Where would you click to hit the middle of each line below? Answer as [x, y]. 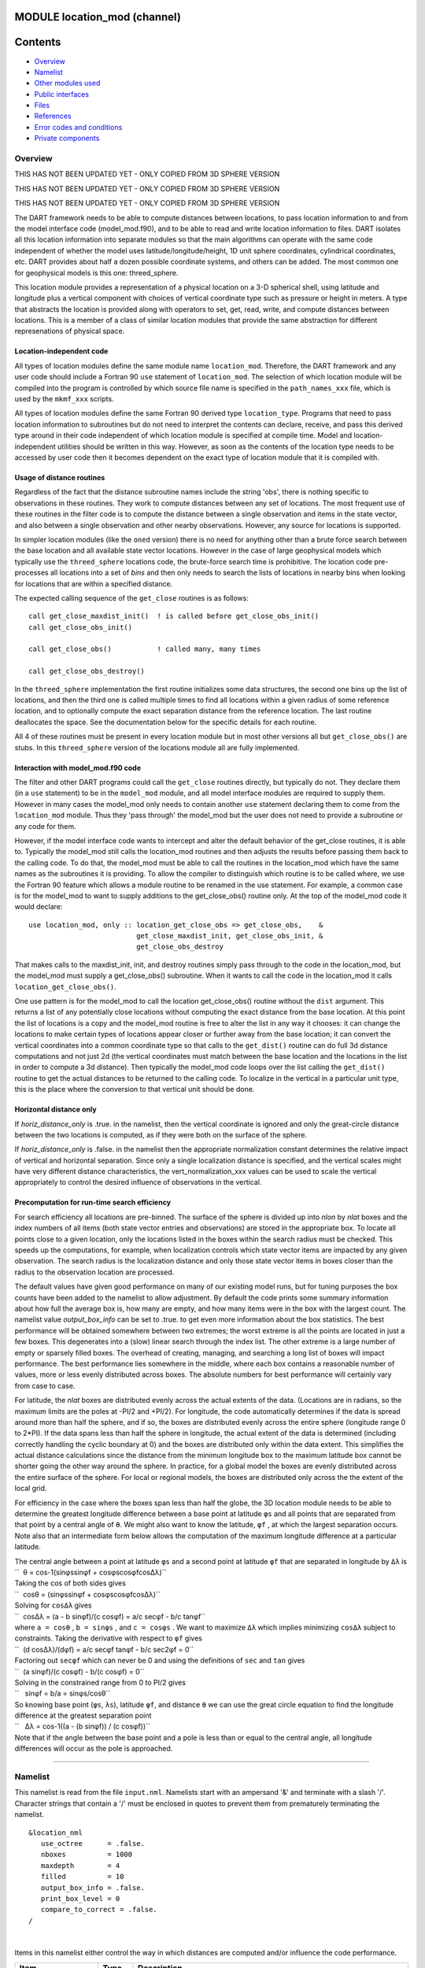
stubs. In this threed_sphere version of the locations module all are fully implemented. [157, 747]
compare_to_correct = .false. [99, 1910]
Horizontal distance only [56, 1109]
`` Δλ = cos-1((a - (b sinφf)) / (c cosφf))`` [83, 1726]
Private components [67, 139]
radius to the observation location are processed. [94, 1272]
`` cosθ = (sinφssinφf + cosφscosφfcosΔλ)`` [87, 1594]
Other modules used [67, 83]
